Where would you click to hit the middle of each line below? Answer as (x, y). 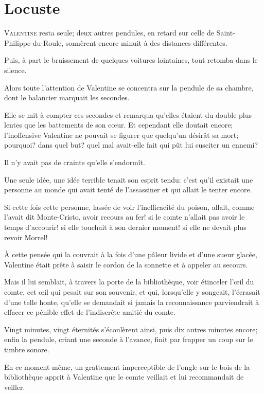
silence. (15, 70)
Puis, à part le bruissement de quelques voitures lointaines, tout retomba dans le (131, 60)
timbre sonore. (27, 349)
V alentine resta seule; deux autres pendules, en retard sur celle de (109, 33)
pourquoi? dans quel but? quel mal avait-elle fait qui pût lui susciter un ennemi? (131, 145)
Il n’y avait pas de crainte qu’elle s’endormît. (75, 162)
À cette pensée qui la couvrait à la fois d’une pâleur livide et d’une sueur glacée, (131, 254)
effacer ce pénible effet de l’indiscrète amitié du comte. (90, 312)
